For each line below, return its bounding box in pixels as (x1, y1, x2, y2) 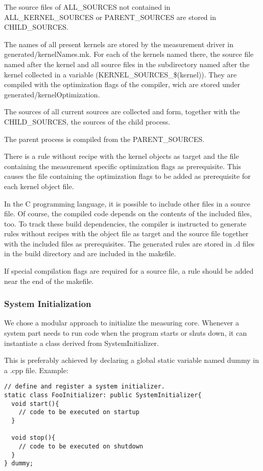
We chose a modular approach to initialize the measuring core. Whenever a (4, 317, 239, 328)
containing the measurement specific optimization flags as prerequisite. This (4, 160, 242, 171)
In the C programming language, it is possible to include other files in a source (4, 198, 250, 209)
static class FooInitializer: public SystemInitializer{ (4, 392, 202, 399)
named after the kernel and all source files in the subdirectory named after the (4, 58, 250, 69)
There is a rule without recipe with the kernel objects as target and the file (4, 151, 239, 161)
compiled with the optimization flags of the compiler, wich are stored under (4, 79, 241, 90)
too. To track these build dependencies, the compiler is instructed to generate (4, 218, 247, 229)
